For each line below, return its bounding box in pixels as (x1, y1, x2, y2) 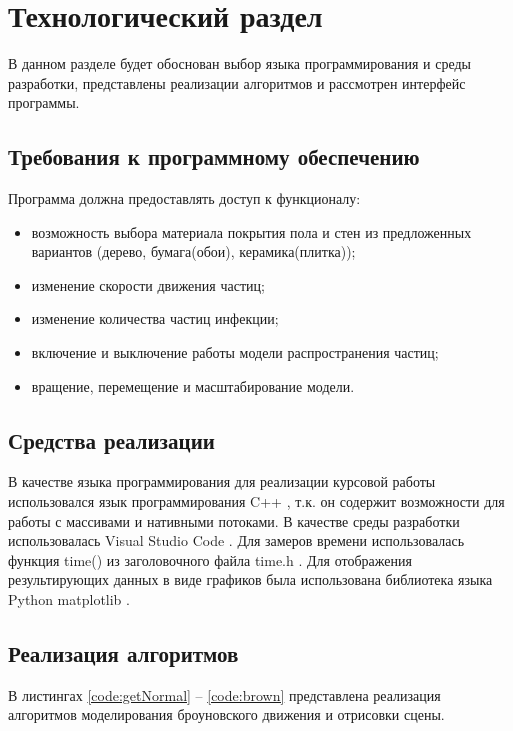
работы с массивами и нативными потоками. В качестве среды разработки (8, 510, 460, 531)
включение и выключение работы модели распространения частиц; (31, 342, 439, 363)
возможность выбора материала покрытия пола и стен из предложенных (31, 221, 472, 242)
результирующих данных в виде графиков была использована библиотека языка (8, 569, 493, 590)
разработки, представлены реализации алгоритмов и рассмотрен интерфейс (8, 72, 466, 93)
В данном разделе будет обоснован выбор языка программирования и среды (8, 53, 472, 74)
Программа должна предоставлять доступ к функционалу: (8, 188, 361, 209)
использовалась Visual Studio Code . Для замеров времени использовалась (8, 530, 465, 551)
